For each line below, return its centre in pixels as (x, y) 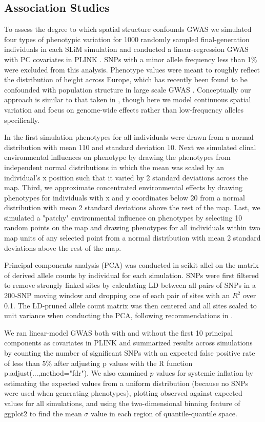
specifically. (22, 120)
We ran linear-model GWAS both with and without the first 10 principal (119, 332)
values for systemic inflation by (205, 373)
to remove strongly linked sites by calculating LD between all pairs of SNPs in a (130, 285)
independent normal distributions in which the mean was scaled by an (114, 167)
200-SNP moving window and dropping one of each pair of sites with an (117, 295)
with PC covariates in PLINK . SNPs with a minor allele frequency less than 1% (131, 59)
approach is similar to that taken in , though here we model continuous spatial (128, 99)
